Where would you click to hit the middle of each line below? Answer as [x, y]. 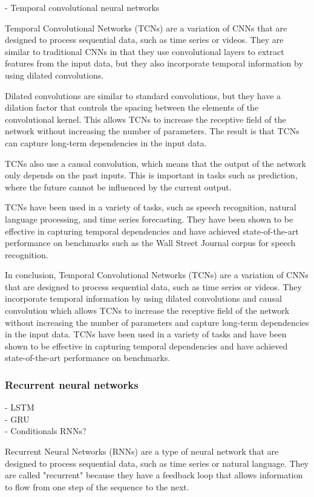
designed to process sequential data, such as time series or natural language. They [157, 463]
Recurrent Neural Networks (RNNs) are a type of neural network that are [142, 451]
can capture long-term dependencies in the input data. [106, 142]
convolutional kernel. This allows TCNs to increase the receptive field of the [146, 119]
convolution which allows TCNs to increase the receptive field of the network [147, 310]
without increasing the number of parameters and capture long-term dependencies [157, 322]
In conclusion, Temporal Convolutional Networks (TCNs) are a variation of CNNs [157, 275]
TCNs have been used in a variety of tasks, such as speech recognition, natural [151, 207]
